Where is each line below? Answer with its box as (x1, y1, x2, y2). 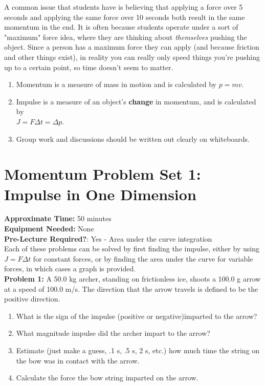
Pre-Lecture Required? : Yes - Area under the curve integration (4, 233, 212, 244)
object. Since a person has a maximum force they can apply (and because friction (4, 41, 259, 52)
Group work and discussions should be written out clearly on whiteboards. (16, 133, 250, 144)
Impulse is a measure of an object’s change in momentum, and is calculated (16, 96, 256, 106)
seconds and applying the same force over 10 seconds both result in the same (4, 11, 245, 22)
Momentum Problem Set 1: (4, 163, 201, 184)
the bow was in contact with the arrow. (16, 355, 140, 366)
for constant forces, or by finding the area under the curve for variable (33, 253, 253, 264)
